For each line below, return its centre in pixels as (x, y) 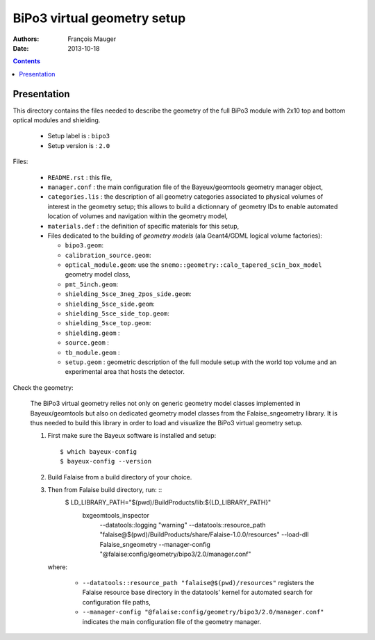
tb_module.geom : (92, 352)
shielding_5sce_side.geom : (110, 304)
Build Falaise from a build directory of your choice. (120, 477)
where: (58, 567)
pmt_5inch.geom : (92, 284)
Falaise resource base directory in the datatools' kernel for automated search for (197, 592)
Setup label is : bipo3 (79, 136)
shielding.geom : (92, 333)
